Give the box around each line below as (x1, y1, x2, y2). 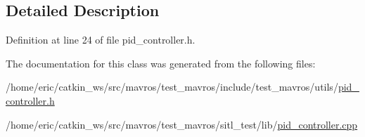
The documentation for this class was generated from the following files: (6, 56, 316, 70)
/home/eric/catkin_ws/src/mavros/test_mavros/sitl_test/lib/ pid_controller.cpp (6, 117, 358, 131)
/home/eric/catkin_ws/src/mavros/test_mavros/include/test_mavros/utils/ (6, 79, 338, 94)
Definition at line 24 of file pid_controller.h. (6, 32, 196, 47)
